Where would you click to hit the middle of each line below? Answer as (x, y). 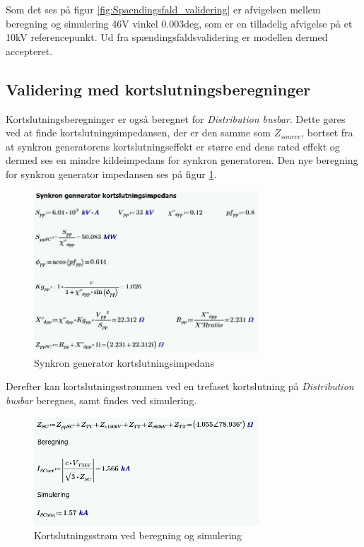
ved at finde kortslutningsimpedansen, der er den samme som (138, 133)
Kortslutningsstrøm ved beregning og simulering (138, 535)
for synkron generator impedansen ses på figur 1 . (111, 173)
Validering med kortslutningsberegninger (158, 89)
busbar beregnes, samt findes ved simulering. (101, 400)
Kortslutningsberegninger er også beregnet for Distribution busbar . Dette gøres (176, 118)
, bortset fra (327, 133)
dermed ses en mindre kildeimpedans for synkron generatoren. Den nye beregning (182, 160)
